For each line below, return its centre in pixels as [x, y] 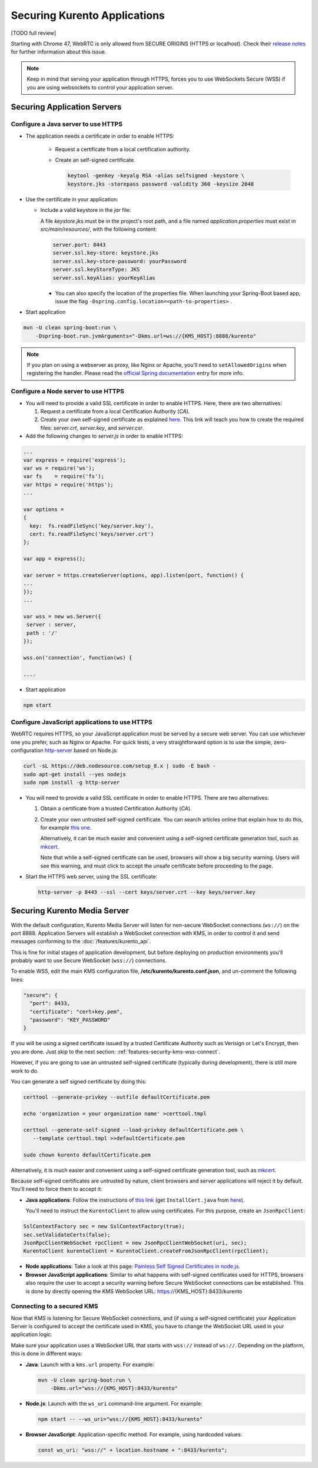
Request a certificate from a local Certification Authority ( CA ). [115, 411]
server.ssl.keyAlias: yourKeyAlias [104, 278]
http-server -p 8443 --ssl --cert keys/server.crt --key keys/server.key [147, 892]
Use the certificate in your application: [72, 199]
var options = [44, 509]
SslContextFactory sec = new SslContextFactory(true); [104, 1227]
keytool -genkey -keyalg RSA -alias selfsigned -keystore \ [156, 176]
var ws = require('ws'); [59, 468]
